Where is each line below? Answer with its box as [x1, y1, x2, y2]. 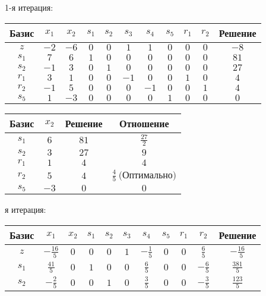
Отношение [119, 116, 169, 130]
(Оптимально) [118, 170, 176, 180]
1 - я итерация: [5, 1, 53, 13]
